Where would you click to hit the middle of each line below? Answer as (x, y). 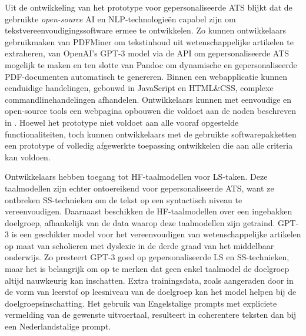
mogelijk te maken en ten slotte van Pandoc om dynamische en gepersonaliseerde (151, 64)
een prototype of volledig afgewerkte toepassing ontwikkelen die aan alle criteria (149, 145)
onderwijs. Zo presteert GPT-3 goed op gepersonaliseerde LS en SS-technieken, (147, 257)
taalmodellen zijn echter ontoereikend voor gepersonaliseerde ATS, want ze (139, 188)
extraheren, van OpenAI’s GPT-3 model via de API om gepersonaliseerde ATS (147, 53)
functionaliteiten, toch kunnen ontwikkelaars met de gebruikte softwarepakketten (151, 134)
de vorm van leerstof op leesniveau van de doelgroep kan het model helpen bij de (151, 292)
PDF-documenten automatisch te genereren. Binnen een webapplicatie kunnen (146, 76)
